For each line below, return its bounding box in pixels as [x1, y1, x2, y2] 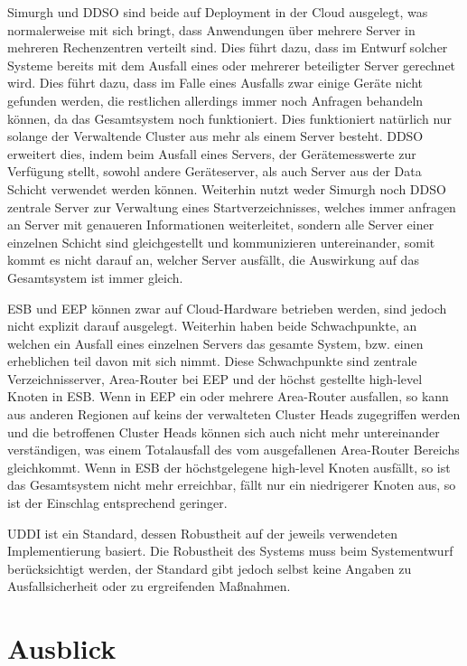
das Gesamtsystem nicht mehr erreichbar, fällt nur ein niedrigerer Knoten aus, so [7, 475, 456, 494]
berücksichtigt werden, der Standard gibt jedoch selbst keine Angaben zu [7, 558, 412, 577]
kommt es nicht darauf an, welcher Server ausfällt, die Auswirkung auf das [7, 250, 419, 269]
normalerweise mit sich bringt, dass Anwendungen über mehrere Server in [7, 20, 416, 39]
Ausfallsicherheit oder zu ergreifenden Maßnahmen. [7, 577, 291, 596]
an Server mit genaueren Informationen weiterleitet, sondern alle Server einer [7, 215, 434, 234]
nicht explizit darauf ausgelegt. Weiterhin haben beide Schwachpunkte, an [7, 316, 417, 335]
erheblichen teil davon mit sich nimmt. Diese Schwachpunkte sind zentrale [7, 352, 417, 371]
